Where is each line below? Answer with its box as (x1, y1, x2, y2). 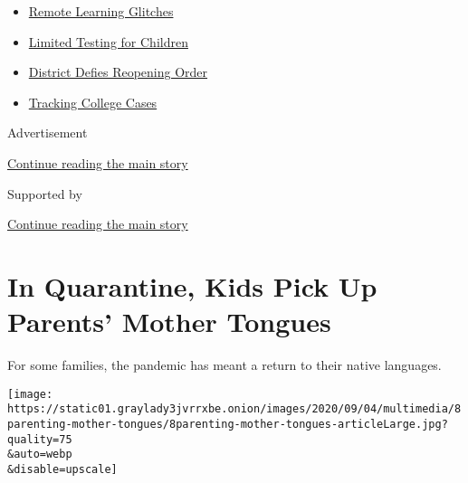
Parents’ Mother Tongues (7, 303, 331, 340)
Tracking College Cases (28, 92, 158, 111)
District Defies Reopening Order (28, 62, 208, 81)
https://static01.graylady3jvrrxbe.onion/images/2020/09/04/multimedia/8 (7, 402, 462, 416)
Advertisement (7, 123, 88, 142)
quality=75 (7, 432, 72, 446)
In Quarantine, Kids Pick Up (7, 267, 377, 304)
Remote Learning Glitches (28, 2, 174, 20)
